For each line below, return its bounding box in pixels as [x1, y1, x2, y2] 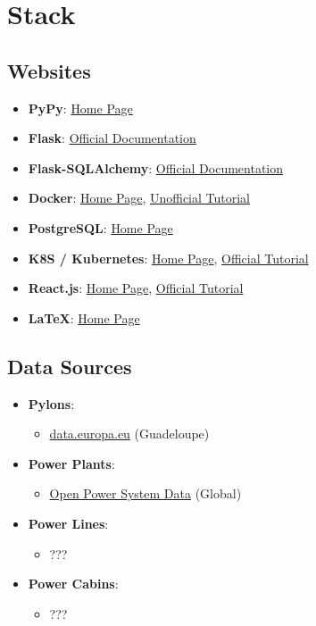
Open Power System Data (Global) [49, 484, 242, 503]
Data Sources [7, 352, 132, 380]
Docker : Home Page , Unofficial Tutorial [28, 188, 251, 207]
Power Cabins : [28, 574, 119, 593]
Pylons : [28, 394, 75, 413]
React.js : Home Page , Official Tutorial [28, 279, 244, 297]
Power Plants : [28, 454, 115, 472]
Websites [7, 56, 91, 84]
